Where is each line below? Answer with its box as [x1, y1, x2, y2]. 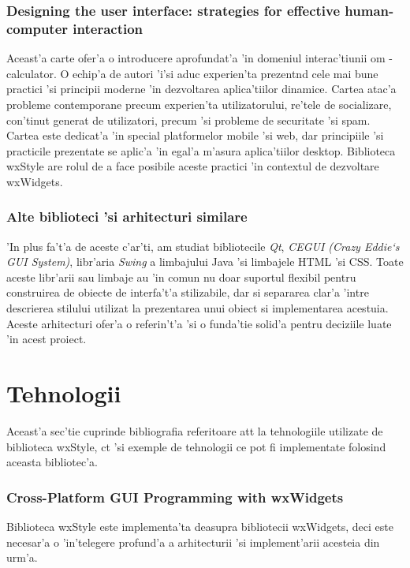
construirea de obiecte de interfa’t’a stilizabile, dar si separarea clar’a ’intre [6, 284, 369, 301]
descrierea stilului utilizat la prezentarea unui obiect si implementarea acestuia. [6, 300, 389, 316]
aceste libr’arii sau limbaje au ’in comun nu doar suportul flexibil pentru [6, 268, 356, 285]
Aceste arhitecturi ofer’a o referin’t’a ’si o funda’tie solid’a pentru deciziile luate [6, 315, 392, 331]
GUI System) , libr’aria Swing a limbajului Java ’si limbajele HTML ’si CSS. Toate [6, 253, 404, 270]
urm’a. [6, 549, 38, 566]
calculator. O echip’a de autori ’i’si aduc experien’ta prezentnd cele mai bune [6, 65, 378, 81]
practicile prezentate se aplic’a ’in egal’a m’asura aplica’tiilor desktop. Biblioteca [6, 142, 396, 159]
